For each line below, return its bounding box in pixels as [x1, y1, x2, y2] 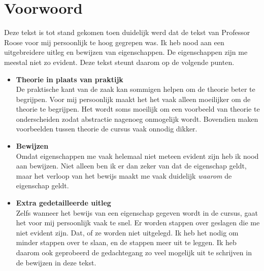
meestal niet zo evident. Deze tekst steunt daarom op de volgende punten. [4, 56, 235, 67]
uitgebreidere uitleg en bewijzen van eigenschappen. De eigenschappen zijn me [4, 47, 248, 57]
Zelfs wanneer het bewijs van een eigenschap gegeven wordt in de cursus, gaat [16, 207, 258, 218]
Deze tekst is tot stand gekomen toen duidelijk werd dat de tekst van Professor [4, 27, 250, 38]
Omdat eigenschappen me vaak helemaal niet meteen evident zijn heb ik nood [16, 150, 259, 161]
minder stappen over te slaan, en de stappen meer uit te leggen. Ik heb [16, 237, 237, 248]
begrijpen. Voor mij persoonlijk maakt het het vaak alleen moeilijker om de [16, 93, 251, 104]
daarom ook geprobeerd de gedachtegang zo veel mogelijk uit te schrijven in [16, 247, 252, 257]
